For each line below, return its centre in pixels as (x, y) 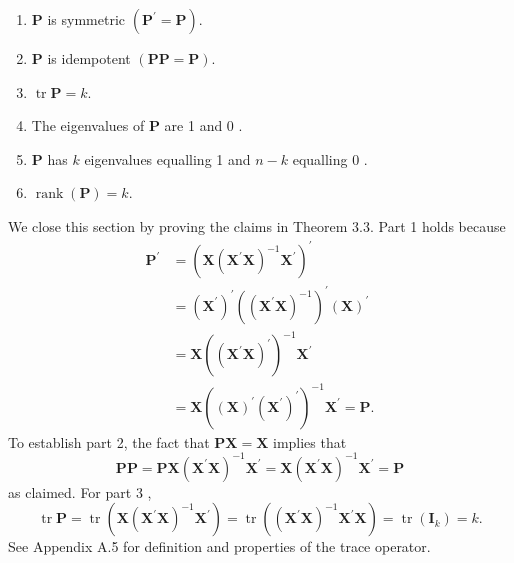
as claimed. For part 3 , (80, 491)
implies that (309, 441)
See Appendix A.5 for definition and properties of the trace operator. (219, 546)
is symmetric (86, 19)
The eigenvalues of (88, 125)
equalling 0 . (330, 158)
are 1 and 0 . (203, 125)
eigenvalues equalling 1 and (167, 158)
